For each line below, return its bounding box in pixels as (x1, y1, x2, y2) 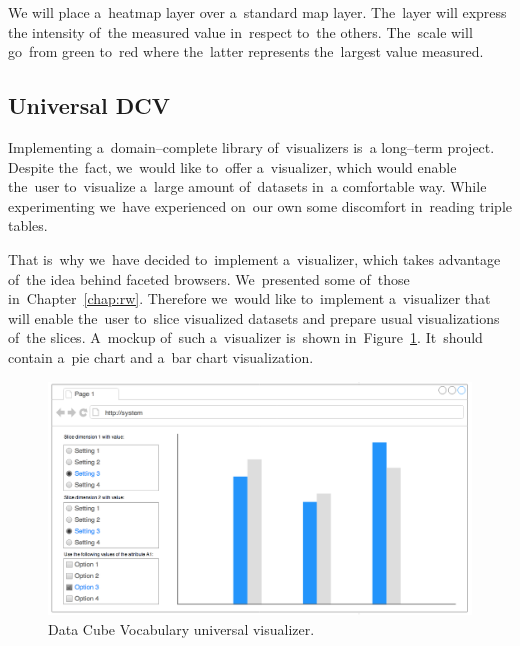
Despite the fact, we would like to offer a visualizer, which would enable (8, 156, 457, 177)
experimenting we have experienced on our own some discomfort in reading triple (8, 195, 512, 216)
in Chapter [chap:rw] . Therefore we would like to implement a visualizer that (8, 288, 491, 309)
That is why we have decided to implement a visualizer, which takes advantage (8, 248, 501, 269)
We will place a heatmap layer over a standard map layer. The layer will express (8, 2, 507, 22)
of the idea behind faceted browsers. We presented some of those (8, 268, 410, 289)
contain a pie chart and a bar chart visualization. (8, 346, 314, 367)
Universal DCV (8, 90, 171, 121)
